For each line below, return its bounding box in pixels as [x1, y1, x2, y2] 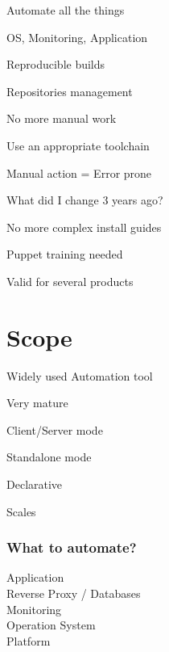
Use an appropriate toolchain [6, 137, 150, 154]
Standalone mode [6, 448, 92, 465]
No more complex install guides [6, 218, 162, 235]
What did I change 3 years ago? [6, 191, 163, 208]
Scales [6, 503, 36, 519]
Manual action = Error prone [6, 164, 152, 181]
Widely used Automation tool [6, 367, 153, 384]
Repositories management [6, 82, 133, 99]
